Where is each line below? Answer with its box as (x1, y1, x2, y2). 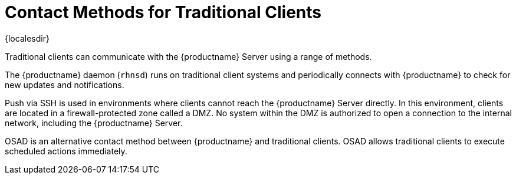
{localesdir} (5, 33, 50, 43)
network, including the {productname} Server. (5, 117, 183, 128)
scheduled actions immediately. (5, 146, 127, 156)
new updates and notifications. (5, 79, 124, 90)
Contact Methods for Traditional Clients (5, 2, 321, 22)
